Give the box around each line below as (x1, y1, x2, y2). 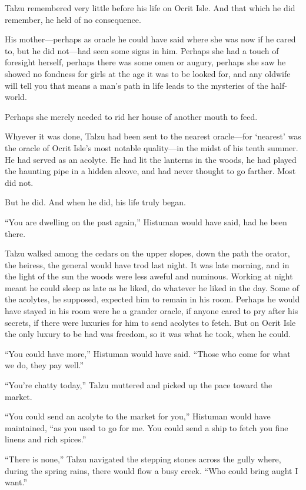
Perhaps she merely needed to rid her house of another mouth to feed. (5, 110, 258, 122)
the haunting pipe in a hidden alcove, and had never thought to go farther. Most (5, 165, 296, 177)
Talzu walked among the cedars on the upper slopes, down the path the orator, (5, 247, 290, 259)
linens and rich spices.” (5, 433, 87, 445)
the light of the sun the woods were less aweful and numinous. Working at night (5, 270, 293, 282)
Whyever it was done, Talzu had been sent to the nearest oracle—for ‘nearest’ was (5, 130, 301, 142)
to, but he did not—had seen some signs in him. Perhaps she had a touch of (5, 44, 279, 56)
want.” (5, 476, 28, 488)
